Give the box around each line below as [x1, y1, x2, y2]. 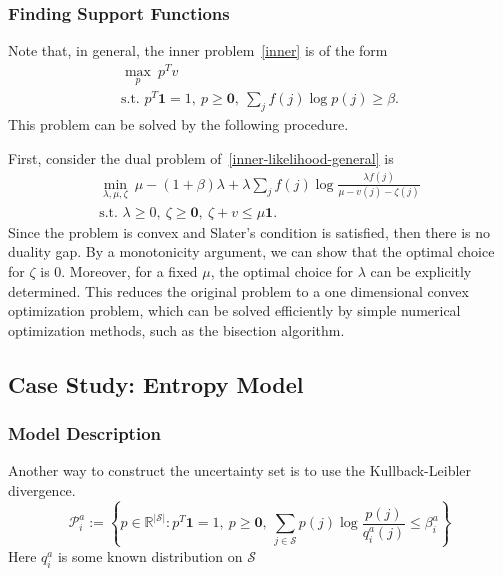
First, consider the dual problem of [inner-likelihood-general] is [8, 147, 394, 168]
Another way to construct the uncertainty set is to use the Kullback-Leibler [8, 460, 472, 481]
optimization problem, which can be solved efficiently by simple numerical [8, 300, 461, 321]
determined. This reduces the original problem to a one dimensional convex [8, 280, 469, 301]
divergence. [8, 479, 76, 500]
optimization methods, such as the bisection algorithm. [8, 319, 345, 340]
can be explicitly [370, 261, 472, 282]
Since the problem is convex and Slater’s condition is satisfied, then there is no [8, 221, 491, 242]
